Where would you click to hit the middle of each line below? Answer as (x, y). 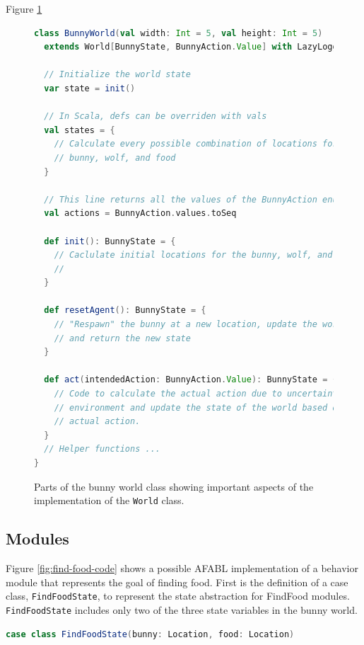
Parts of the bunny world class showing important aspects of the (174, 486)
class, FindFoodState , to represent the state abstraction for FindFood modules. (178, 596)
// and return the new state (122, 338)
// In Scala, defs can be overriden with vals (155, 116)
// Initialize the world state (117, 75)
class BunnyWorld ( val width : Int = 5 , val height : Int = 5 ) (178, 33)
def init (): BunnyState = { (110, 241)
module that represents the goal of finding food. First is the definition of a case (177, 582)
